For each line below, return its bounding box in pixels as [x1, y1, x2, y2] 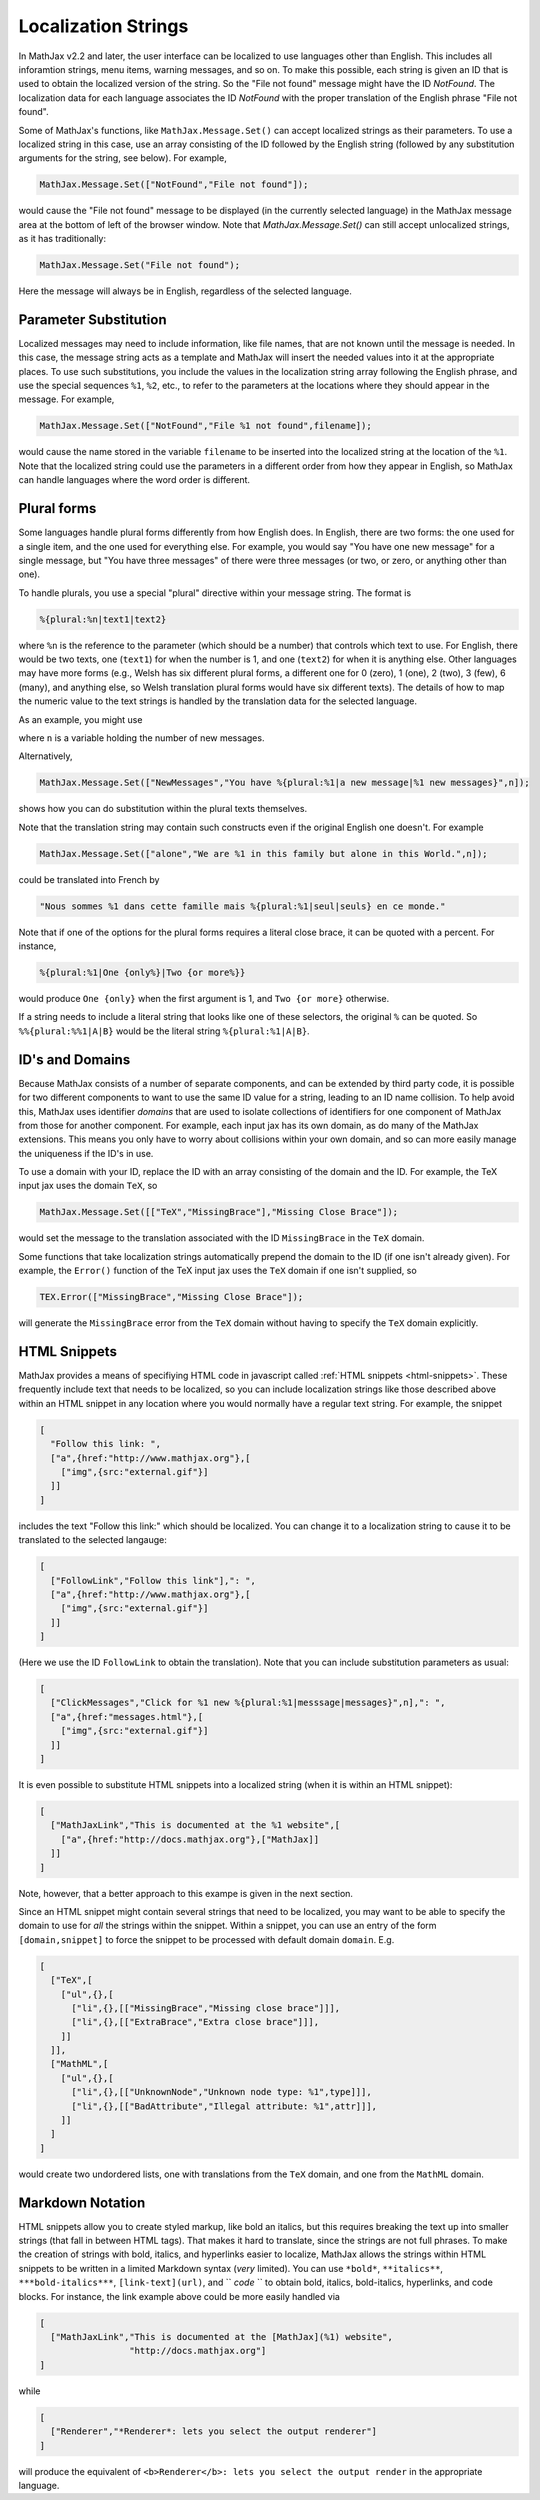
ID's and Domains [18, 1051, 131, 1068]
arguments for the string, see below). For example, [18, 152, 227, 164]
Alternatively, [18, 750, 73, 762]
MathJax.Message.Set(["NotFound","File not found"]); [39, 179, 309, 190]
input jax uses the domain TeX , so [18, 1180, 158, 1192]
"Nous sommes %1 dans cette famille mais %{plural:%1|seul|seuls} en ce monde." [39, 900, 446, 912]
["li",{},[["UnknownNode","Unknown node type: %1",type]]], [71, 2086, 372, 2098]
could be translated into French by [18, 873, 160, 885]
